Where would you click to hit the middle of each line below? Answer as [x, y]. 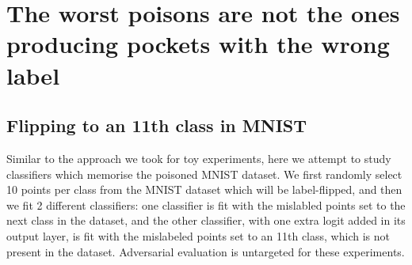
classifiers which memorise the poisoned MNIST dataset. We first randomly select [204, 174]
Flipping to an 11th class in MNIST [157, 125]
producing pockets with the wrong [198, 44]
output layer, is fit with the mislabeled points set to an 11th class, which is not [198, 235]
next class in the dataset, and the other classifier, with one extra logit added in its [206, 220]
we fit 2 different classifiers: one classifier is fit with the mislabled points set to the [206, 204]
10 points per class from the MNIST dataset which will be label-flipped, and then [204, 189]
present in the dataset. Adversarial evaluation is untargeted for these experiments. [206, 251]
